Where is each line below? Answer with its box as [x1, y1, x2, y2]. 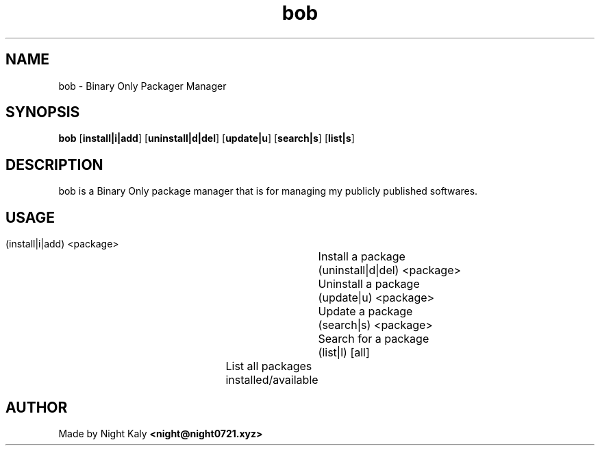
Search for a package [318, 332, 429, 346]
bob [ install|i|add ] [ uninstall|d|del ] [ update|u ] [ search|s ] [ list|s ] [58, 132, 355, 145]
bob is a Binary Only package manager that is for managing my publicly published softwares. [58, 185, 478, 197]
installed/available [225, 373, 318, 387]
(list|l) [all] [318, 345, 370, 360]
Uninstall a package [318, 277, 420, 291]
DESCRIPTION [5, 156, 103, 173]
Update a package [318, 304, 413, 319]
